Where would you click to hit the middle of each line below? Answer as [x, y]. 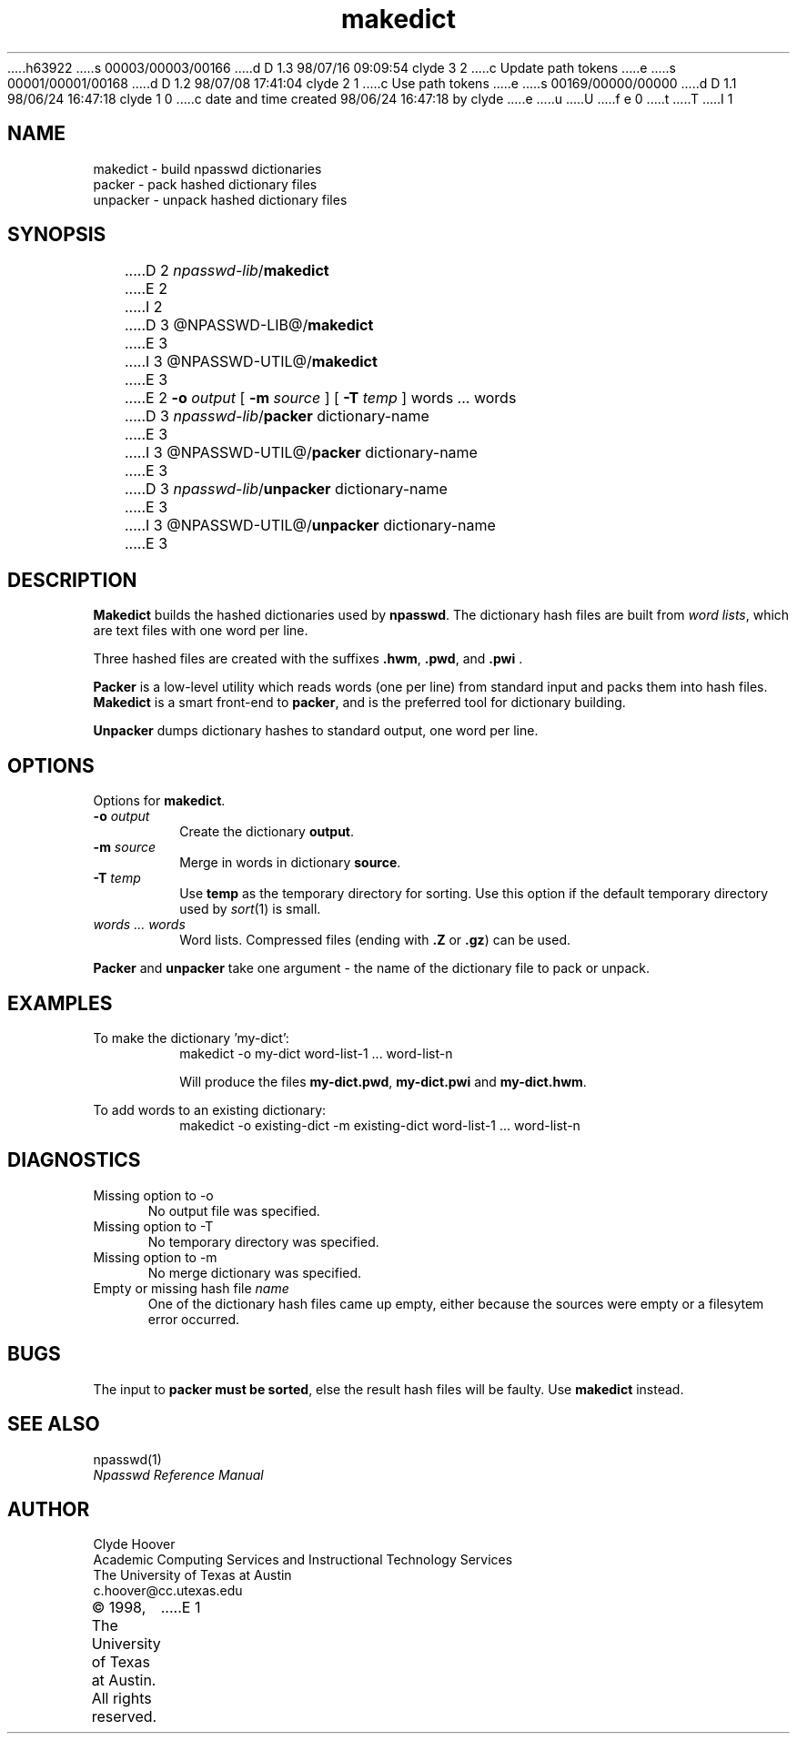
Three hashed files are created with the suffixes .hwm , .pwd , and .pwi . [308, 659]
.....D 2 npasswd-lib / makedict [227, 271]
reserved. [124, 1717]
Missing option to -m [155, 1257]
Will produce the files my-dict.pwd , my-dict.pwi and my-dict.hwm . [383, 1081]
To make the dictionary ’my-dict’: [191, 1038]
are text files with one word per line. [201, 631]
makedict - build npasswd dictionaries [207, 168]
